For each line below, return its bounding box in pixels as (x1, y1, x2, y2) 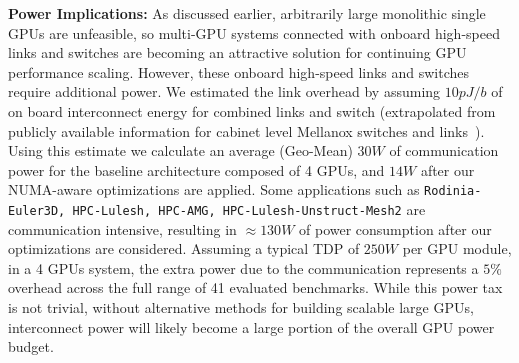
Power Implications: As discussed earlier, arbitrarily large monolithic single (8, 3, 486, 23)
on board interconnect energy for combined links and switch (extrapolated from (8, 100, 496, 121)
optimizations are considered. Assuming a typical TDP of (8, 238, 360, 259)
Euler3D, (8, 204, 66, 218)
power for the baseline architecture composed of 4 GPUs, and (8, 159, 385, 180)
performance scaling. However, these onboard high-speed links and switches (8, 61, 470, 82)
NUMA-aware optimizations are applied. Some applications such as (8, 179, 420, 200)
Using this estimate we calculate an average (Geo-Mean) (8, 140, 353, 161)
